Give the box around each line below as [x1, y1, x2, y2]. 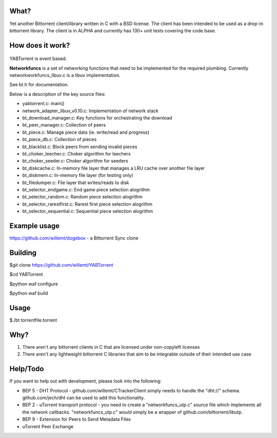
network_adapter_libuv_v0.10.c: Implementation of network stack [22, 108, 159, 114]
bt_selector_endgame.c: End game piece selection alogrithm [22, 186, 150, 192]
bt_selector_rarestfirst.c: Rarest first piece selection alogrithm [22, 201, 153, 207]
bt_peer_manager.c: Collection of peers [22, 122, 106, 128]
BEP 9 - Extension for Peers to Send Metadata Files [22, 416, 131, 423]
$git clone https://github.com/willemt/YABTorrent [9, 262, 113, 268]
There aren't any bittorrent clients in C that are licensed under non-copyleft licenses [22, 344, 200, 350]
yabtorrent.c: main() [22, 101, 65, 107]
